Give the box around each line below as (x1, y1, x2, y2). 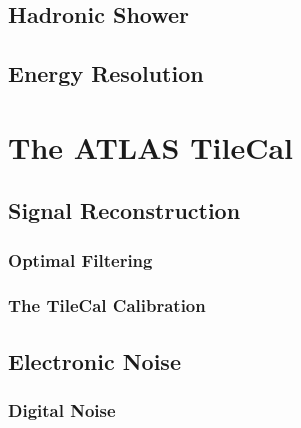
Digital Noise (8, 398, 116, 423)
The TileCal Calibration (8, 293, 206, 318)
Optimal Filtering (8, 247, 153, 272)
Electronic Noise (8, 345, 181, 376)
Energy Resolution (8, 58, 204, 89)
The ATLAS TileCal (8, 126, 294, 167)
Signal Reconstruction (8, 195, 241, 226)
